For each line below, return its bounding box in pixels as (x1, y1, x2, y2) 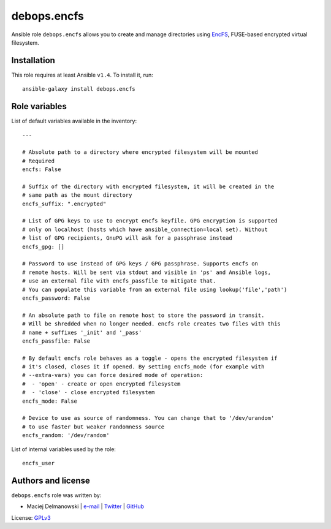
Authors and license (11, 475, 90, 485)
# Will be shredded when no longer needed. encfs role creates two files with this (22, 321, 281, 327)
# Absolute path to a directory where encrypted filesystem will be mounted (22, 149, 259, 156)
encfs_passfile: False (22, 337, 91, 344)
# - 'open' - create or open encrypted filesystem (22, 380, 181, 387)
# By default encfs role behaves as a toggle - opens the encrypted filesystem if (22, 354, 278, 362)
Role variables (11, 101, 67, 112)
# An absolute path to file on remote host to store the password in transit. (22, 311, 265, 319)
